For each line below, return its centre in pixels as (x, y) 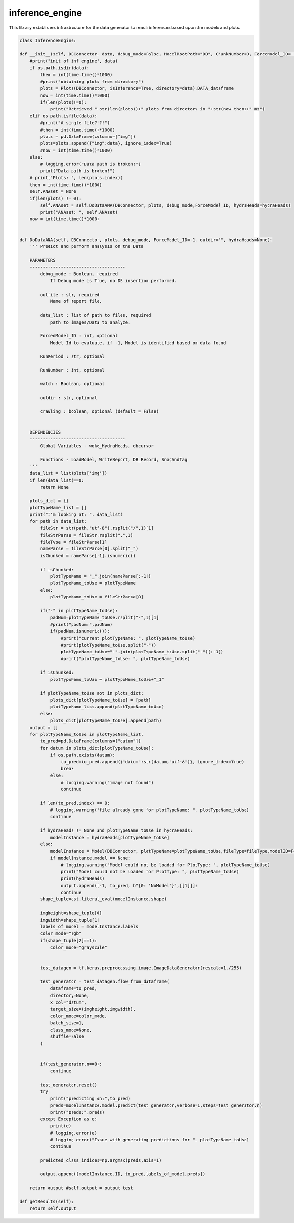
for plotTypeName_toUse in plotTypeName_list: (87, 734)
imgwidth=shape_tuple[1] (70, 920)
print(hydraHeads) (83, 879)
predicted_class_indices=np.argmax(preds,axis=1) (101, 1160)
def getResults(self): (47, 1201)
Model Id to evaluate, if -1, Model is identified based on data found (138, 343)
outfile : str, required (70, 294)
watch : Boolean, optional (72, 384)
